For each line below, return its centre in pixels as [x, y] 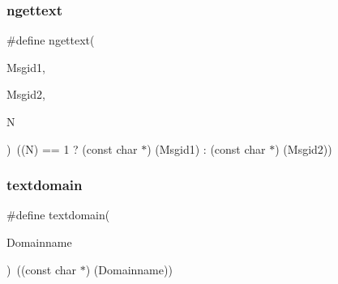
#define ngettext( [51, 40]
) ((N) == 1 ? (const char [72, 148]
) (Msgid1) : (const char [206, 148]
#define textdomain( [58, 215]
